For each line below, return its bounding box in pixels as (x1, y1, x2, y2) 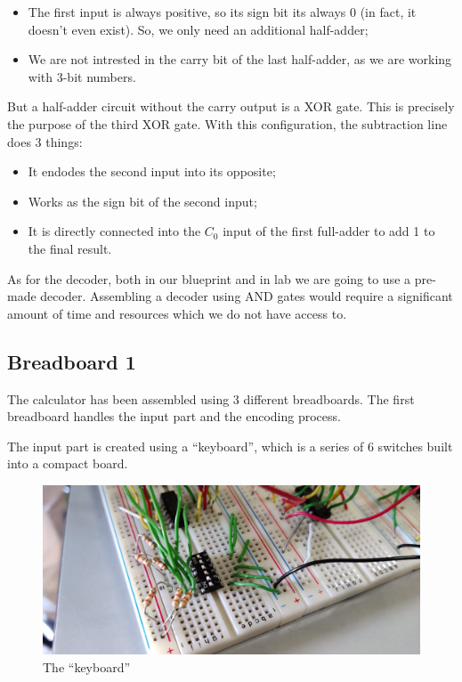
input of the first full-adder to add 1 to (223, 222, 435, 240)
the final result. (28, 239, 112, 257)
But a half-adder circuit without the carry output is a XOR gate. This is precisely (7, 97, 455, 116)
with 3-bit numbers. (28, 67, 136, 85)
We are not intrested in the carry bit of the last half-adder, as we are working (28, 50, 452, 69)
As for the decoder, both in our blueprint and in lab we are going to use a (7, 269, 411, 288)
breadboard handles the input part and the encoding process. (7, 407, 341, 426)
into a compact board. (7, 454, 128, 473)
